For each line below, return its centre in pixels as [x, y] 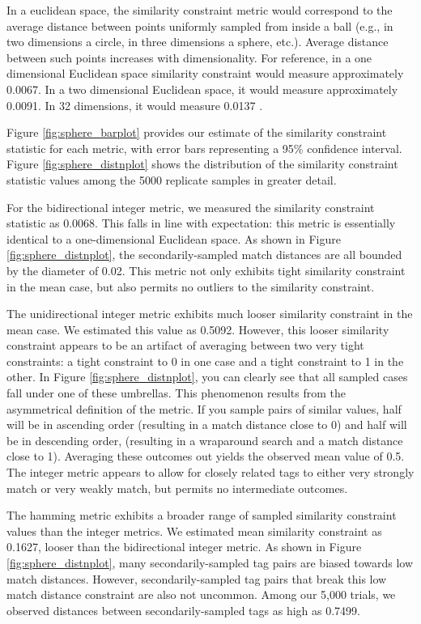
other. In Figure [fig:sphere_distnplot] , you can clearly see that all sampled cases [207, 377]
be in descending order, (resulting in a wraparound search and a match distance [205, 440]
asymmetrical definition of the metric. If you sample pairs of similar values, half [204, 408]
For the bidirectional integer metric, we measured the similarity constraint [191, 207]
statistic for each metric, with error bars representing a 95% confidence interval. [204, 148]
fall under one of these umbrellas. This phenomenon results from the [176, 393]
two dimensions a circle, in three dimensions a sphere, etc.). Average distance [198, 42]
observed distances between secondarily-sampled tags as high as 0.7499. [183, 610]
